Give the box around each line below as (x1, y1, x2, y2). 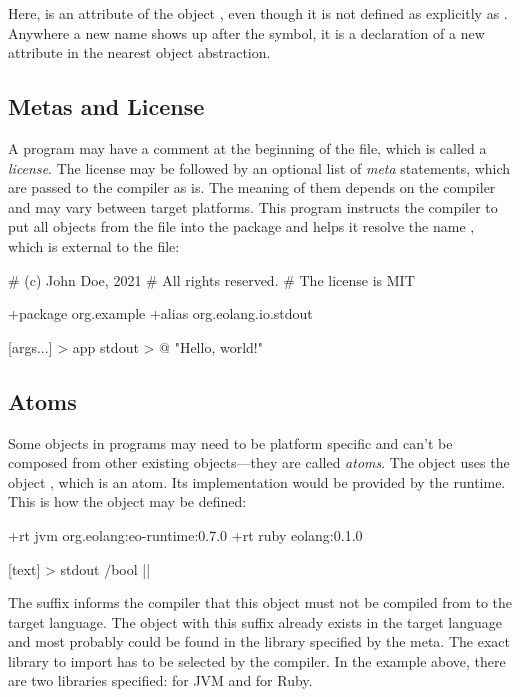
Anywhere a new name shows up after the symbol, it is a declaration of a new (8, 22, 485, 43)
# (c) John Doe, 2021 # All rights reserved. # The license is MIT (8, 269, 415, 290)
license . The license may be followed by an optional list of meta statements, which (8, 157, 511, 178)
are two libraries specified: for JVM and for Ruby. (8, 670, 313, 691)
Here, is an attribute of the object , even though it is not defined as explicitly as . (8, 3, 508, 23)
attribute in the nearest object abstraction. (8, 42, 271, 63)
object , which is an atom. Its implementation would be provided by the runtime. (8, 471, 506, 492)
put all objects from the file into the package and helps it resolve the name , (8, 216, 475, 237)
